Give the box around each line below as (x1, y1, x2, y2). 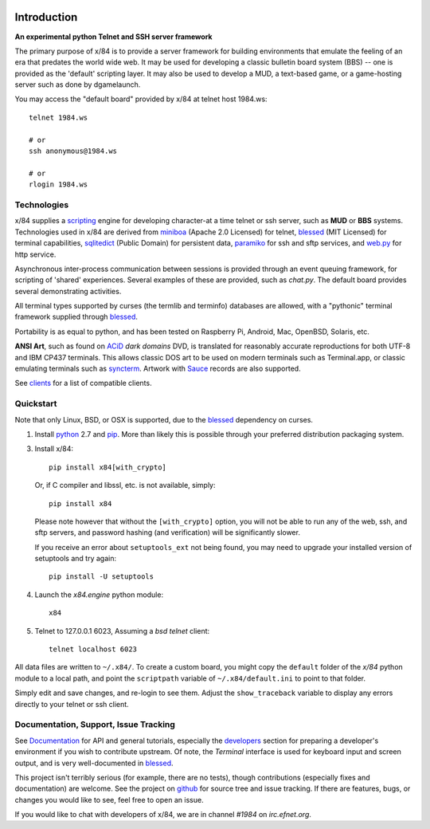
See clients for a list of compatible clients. (14, 379, 152, 388)
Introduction (14, 10, 78, 24)
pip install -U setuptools (49, 572, 154, 581)
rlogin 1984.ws (29, 180, 88, 189)
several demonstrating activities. (14, 286, 122, 296)
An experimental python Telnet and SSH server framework (14, 32, 213, 41)
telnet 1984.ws (29, 112, 88, 122)
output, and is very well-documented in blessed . (14, 758, 174, 768)
